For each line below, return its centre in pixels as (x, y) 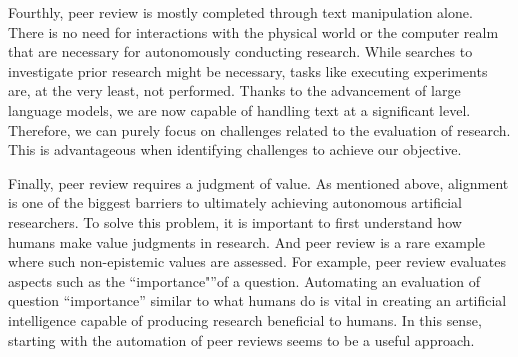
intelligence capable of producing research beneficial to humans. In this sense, (245, 319)
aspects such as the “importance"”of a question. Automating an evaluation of (244, 280)
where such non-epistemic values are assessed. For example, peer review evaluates (257, 261)
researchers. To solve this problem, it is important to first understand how (235, 221)
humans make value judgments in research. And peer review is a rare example (246, 241)
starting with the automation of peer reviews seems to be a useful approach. (241, 339)
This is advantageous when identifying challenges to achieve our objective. (235, 149)
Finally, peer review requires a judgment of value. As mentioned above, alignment (258, 182)
